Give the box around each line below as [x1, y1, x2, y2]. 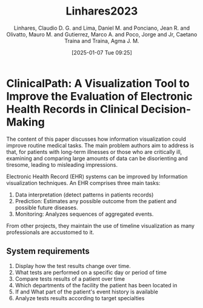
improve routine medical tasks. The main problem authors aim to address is [6, 141, 195, 149]
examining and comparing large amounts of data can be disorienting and [6, 155, 188, 162]
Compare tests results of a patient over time [15, 275, 125, 283]
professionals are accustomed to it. [6, 229, 95, 236]
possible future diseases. [15, 204, 78, 211]
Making [6, 115, 45, 129]
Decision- [141, 102, 191, 116]
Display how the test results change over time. [15, 262, 131, 269]
